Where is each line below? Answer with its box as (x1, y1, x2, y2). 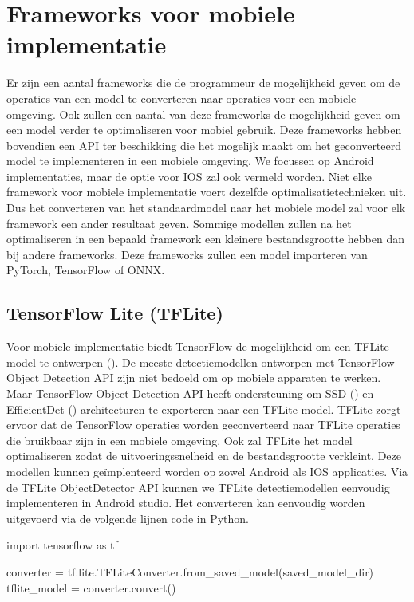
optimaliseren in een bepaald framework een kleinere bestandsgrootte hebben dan (6, 230, 404, 247)
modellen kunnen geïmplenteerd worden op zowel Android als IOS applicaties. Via (6, 462, 408, 479)
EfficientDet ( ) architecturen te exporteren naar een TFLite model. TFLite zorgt (6, 400, 401, 417)
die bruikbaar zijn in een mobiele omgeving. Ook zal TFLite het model (6, 431, 353, 448)
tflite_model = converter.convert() (6, 579, 176, 596)
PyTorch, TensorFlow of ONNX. (6, 262, 165, 278)
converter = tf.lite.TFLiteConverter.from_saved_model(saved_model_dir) (6, 563, 374, 580)
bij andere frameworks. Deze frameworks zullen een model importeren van (6, 246, 368, 262)
